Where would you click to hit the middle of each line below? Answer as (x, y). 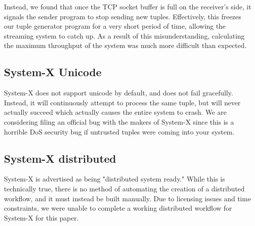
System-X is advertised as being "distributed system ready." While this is (115, 179)
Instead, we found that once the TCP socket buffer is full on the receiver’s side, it (128, 6)
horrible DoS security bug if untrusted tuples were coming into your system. (119, 131)
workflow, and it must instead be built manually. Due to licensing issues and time (127, 198)
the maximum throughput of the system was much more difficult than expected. (125, 45)
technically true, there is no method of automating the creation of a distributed (124, 188)
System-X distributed (60, 158)
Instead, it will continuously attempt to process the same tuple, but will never (122, 102)
